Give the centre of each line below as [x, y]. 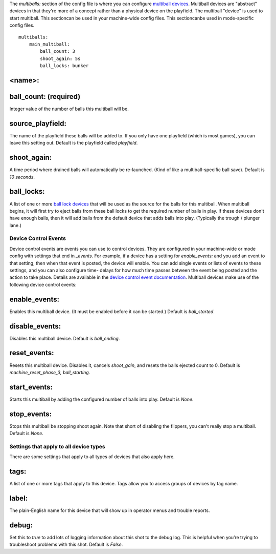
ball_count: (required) [45, 97]
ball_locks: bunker [64, 66]
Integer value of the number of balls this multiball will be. [69, 109]
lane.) [15, 225]
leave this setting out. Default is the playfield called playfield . [74, 143]
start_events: [31, 387]
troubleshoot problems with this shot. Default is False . [66, 545]
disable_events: [35, 326]
